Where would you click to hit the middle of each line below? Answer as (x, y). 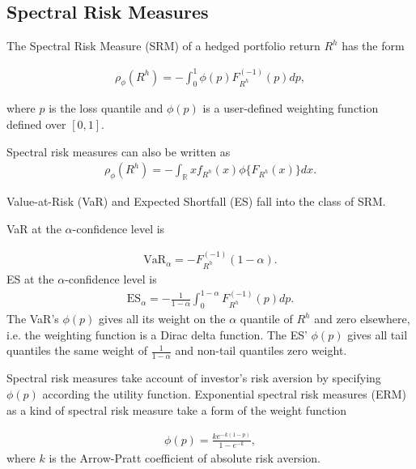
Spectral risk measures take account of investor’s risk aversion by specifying (194, 378)
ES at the (30, 279)
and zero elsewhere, (362, 319)
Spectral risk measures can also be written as (119, 151)
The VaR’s (33, 319)
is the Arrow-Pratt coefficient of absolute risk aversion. (185, 458)
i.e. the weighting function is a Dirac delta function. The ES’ (157, 334)
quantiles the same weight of (77, 350)
